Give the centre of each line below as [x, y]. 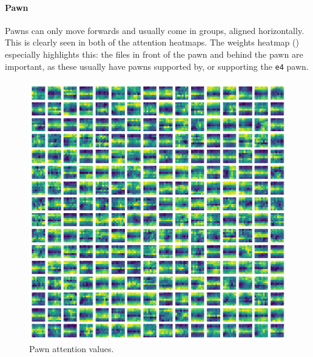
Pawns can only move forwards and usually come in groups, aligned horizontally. [155, 30]
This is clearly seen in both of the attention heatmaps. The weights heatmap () [152, 42]
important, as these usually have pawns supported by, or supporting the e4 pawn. [157, 66]
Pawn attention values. [72, 348]
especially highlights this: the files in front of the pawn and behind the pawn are [154, 54]
